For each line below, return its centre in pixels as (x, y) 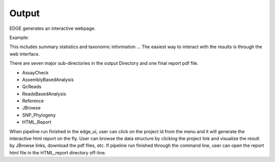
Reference (33, 101)
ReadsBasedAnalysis (44, 94)
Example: (19, 37)
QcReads (32, 87)
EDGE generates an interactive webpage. (52, 28)
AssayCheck (35, 72)
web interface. (25, 54)
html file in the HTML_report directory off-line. (58, 152)
